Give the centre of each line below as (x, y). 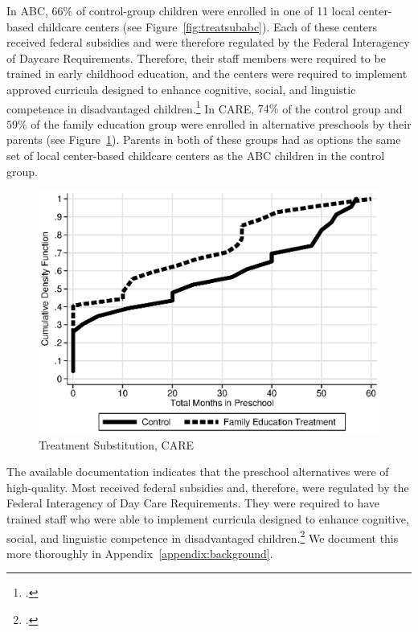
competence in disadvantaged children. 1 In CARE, (131, 107)
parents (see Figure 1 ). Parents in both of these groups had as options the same (204, 140)
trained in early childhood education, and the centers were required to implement (207, 74)
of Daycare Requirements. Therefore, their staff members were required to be (196, 57)
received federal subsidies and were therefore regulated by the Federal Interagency (208, 42)
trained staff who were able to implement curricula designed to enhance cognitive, (208, 519)
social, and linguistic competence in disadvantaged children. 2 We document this (203, 536)
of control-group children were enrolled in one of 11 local (215, 10)
